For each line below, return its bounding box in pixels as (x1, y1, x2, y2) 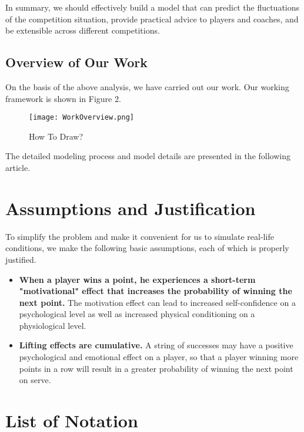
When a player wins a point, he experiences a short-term (19, 273, 256, 285)
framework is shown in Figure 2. (5, 92, 121, 104)
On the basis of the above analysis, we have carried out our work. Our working (5, 80, 289, 93)
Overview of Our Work (5, 53, 148, 71)
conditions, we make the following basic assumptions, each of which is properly (5, 242, 289, 254)
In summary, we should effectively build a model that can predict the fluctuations (5, 1, 300, 13)
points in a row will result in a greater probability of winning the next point (19, 362, 293, 374)
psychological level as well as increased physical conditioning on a (19, 308, 255, 320)
